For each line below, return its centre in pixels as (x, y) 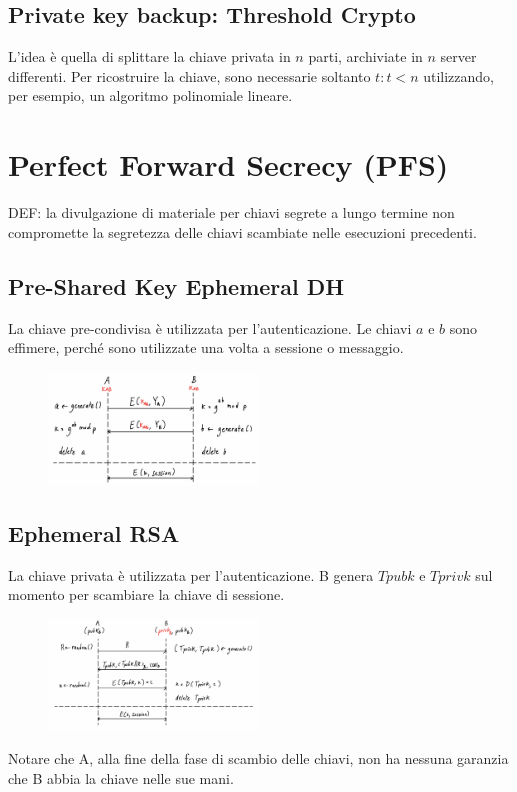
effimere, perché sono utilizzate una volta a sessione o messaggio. (206, 347)
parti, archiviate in (365, 56)
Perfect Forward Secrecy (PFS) (228, 164)
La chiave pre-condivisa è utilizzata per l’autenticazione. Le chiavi (210, 327)
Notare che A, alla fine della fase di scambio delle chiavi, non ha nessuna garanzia (258, 758)
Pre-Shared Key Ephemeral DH (176, 285)
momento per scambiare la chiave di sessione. (146, 594)
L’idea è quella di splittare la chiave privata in (149, 56)
